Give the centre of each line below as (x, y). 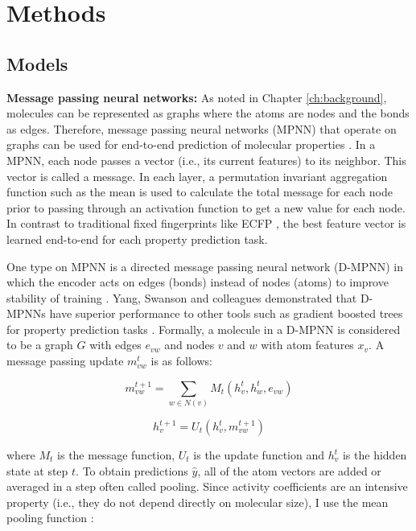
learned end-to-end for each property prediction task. (137, 239)
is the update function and (259, 455)
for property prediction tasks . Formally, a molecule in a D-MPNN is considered (204, 329)
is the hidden (375, 455)
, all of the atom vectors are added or (289, 470)
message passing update (65, 361)
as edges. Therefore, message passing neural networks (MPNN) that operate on (202, 128)
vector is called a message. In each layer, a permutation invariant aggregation (197, 176)
